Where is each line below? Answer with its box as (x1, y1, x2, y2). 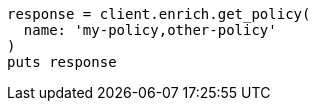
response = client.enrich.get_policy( (7, 6, 311, 22)
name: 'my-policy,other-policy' (23, 22, 277, 38)
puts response (7, 54, 117, 70)
